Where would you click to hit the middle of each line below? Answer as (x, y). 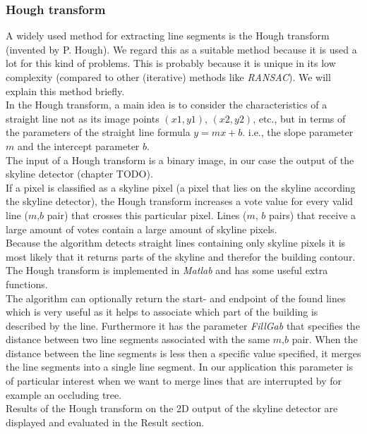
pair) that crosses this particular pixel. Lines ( (147, 215)
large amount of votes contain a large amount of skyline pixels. (142, 229)
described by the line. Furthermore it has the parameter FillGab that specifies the (183, 325)
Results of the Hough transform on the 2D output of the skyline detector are (172, 408)
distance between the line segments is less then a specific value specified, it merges (183, 353)
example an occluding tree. (64, 394)
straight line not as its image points (83, 118)
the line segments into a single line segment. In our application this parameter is (180, 367)
